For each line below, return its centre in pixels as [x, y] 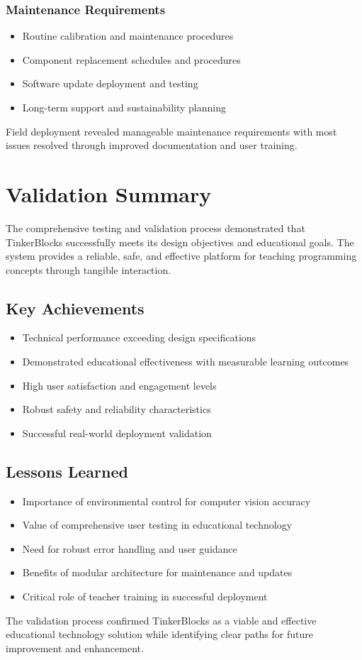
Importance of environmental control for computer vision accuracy [166, 501]
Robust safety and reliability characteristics [117, 409]
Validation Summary [109, 193]
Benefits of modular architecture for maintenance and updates [157, 572]
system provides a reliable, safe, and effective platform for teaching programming [181, 256]
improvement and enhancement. [75, 648]
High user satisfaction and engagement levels [119, 385]
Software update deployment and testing [110, 83]
